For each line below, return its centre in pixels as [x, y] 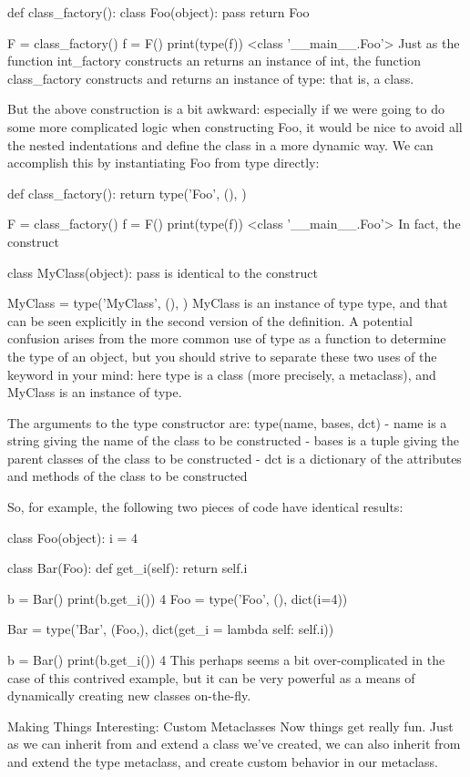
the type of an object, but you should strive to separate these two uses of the [222, 356]
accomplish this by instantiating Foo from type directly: [163, 163]
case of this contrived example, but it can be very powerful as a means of [211, 677]
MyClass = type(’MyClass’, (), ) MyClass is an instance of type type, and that [228, 303]
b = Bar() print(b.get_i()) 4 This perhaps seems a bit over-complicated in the [226, 660]
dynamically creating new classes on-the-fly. [129, 695]
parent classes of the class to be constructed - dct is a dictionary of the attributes [235, 458]
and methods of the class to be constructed [128, 476]
